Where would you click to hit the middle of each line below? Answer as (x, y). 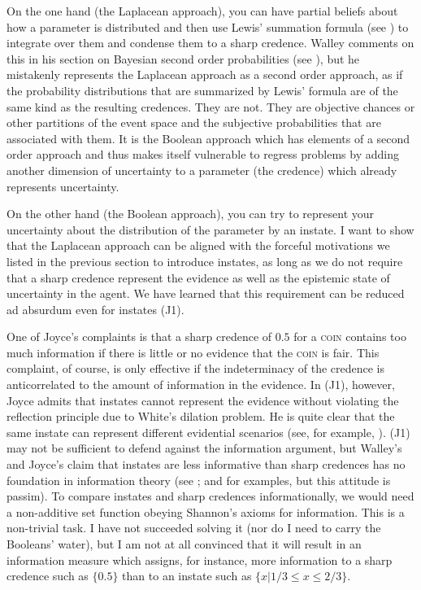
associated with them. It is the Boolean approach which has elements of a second (208, 138)
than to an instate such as (187, 576)
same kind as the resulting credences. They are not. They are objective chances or (211, 106)
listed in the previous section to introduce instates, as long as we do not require (205, 261)
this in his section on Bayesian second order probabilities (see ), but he (183, 58)
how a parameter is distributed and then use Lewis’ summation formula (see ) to (208, 26)
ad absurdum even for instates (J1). (95, 309)
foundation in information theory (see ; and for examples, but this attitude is (199, 480)
